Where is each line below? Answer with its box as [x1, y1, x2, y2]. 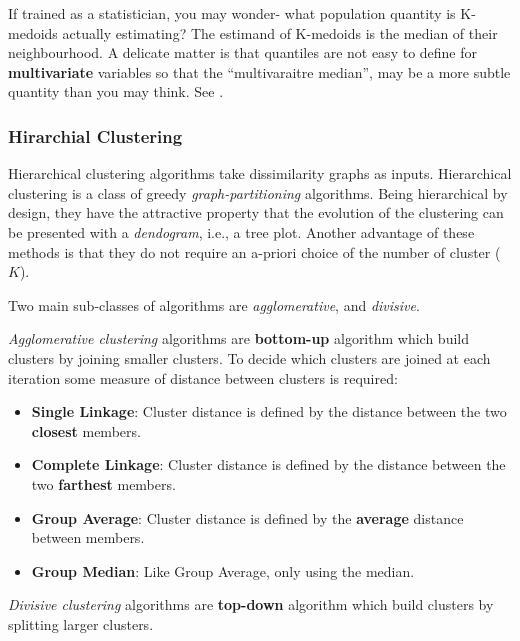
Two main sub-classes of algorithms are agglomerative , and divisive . [8, 294, 420, 315]
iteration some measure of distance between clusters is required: [8, 367, 398, 388]
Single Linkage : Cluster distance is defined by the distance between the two [31, 401, 507, 422]
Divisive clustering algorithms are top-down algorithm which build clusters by [8, 594, 494, 615]
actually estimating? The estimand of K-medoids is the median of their [62, 22, 498, 43]
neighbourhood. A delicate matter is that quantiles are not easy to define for [8, 42, 478, 63]
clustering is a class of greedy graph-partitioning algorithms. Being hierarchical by [8, 182, 508, 203]
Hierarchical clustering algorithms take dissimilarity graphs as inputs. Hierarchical [8, 163, 512, 184]
